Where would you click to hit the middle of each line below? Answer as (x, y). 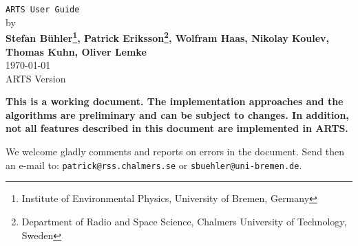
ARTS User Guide (43, 10)
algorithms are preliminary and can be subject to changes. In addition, (177, 114)
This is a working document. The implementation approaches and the (175, 101)
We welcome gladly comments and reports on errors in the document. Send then (175, 152)
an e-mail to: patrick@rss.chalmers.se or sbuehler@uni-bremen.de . (154, 165)
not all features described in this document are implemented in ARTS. (177, 128)
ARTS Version (36, 78)
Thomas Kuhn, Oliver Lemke (76, 51)
